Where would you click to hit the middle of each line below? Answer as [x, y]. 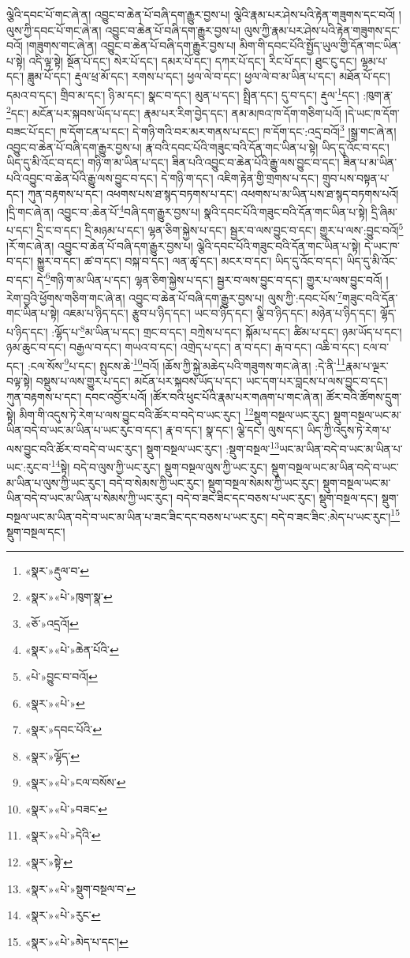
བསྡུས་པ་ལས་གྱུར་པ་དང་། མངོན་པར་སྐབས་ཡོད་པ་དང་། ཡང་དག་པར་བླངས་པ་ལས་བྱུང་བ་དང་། [212, 380]
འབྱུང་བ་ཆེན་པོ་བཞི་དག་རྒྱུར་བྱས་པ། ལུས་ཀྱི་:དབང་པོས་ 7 [236, 297]
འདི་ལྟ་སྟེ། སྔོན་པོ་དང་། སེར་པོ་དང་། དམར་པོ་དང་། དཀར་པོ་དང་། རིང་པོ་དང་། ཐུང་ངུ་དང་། [193, 60]
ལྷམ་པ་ [374, 60]
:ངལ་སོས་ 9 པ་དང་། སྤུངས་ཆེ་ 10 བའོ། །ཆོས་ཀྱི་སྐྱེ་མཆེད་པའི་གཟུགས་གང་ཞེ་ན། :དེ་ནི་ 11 [186, 364]
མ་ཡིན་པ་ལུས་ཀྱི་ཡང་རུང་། [56, 482]
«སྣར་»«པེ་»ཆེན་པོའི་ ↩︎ [72, 650]
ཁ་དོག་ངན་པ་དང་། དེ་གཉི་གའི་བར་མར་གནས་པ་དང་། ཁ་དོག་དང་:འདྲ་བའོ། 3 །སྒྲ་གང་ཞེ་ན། [228, 130]
